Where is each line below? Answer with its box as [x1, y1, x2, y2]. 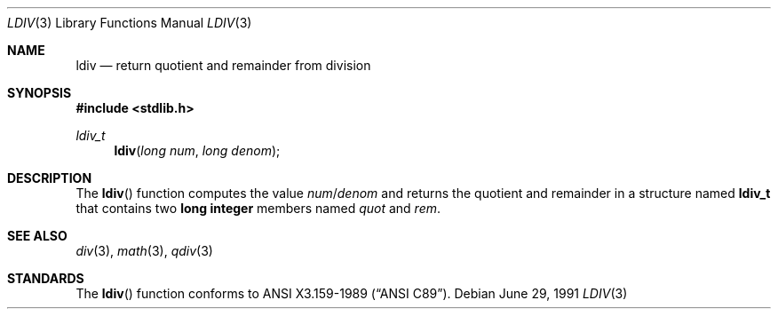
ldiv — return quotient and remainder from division [75, 58, 371, 73]
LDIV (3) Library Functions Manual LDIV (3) [7, 15, 252, 30]
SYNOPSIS [7, 85, 72, 100]
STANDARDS [7, 271, 84, 286]
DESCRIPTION [7, 170, 92, 186]
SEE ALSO [7, 228, 67, 243]
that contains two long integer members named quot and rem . [75, 201, 441, 216]
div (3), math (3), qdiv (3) [75, 243, 213, 258]
